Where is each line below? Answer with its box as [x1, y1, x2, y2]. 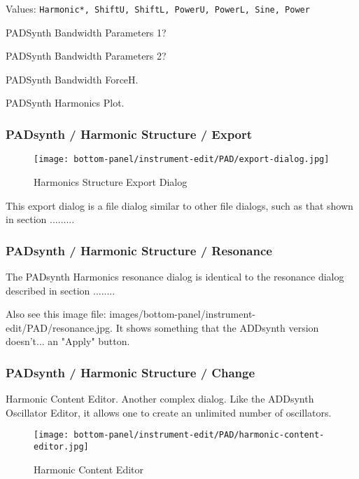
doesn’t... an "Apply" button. [6, 334, 130, 349]
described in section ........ [6, 283, 115, 297]
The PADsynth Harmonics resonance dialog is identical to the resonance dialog [6, 269, 344, 283]
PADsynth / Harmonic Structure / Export [6, 125, 253, 142]
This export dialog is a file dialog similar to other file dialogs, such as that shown [6, 198, 353, 212]
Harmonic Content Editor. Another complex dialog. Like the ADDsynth [6, 391, 314, 406]
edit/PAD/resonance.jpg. [6, 320, 113, 335]
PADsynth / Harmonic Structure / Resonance [6, 241, 272, 259]
